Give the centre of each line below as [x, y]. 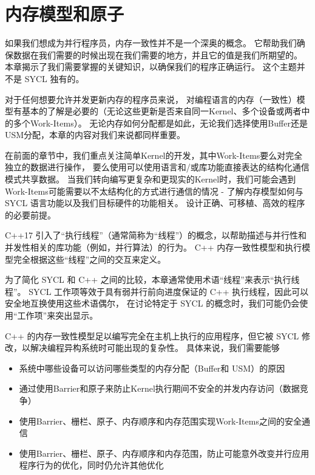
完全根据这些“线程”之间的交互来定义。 [90, 259]
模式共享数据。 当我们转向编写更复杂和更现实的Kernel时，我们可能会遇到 [151, 179]
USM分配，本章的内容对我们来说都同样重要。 [95, 135]
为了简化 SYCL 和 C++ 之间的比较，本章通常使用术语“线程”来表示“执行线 [152, 279]
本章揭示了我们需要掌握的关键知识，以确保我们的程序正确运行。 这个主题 [151, 67]
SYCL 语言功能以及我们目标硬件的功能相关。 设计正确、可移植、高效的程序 [155, 203]
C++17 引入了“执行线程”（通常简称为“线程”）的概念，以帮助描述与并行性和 [156, 235]
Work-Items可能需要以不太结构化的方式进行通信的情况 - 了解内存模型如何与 [154, 191]
